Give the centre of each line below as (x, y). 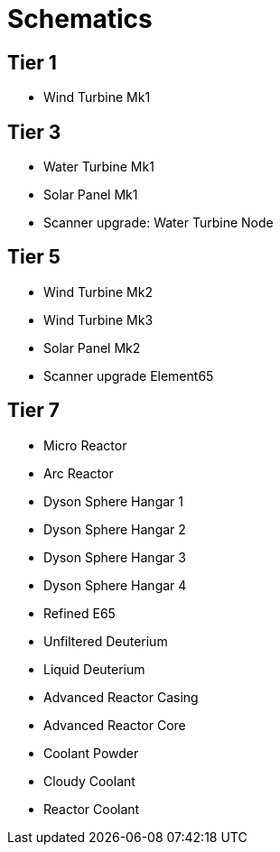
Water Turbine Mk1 (99, 167)
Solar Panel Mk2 (92, 347)
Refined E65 (79, 613)
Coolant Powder (91, 753)
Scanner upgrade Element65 (129, 375)
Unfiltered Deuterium (106, 641)
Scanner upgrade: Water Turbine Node (159, 223)
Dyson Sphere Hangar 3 (115, 557)
